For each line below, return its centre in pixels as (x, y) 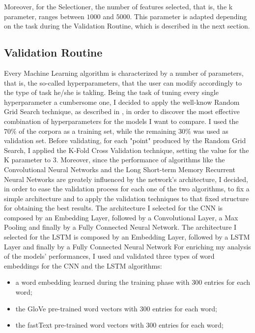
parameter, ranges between (44, 16)
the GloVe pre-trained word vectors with (76, 308)
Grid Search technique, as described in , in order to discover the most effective (122, 111)
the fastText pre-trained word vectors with (80, 325)
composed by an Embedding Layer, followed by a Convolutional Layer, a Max (121, 217)
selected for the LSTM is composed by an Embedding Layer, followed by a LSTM (127, 237)
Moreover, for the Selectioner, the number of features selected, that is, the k (118, 6)
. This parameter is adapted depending (188, 16)
